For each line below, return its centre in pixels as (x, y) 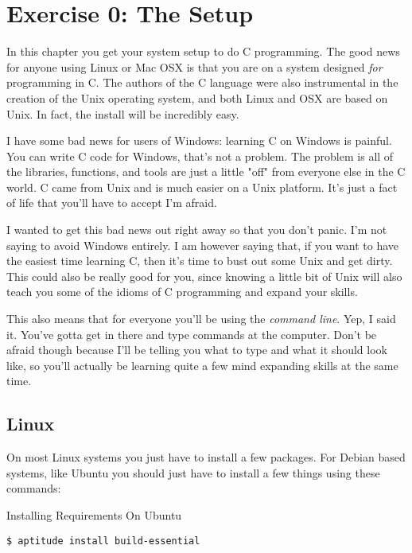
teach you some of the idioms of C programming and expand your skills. (182, 292)
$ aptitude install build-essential (103, 541)
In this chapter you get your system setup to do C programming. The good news (203, 51)
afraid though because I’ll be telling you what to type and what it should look (197, 350)
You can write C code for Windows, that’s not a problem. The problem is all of (200, 156)
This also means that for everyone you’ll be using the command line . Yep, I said (201, 319)
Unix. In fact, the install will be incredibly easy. (123, 113)
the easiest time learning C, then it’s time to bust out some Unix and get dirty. (200, 261)
